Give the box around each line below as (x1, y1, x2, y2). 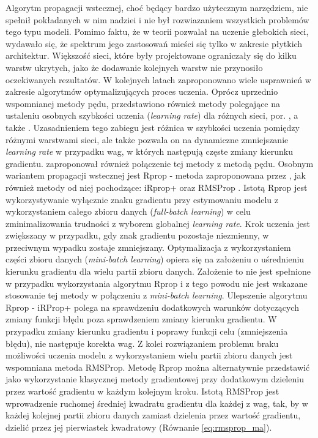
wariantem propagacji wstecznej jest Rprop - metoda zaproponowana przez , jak (6, 169, 306, 182)
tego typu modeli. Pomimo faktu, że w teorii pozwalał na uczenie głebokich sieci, (6, 25, 309, 38)
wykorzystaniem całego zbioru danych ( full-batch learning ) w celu (6, 205, 251, 218)
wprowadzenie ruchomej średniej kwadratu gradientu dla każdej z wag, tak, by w (6, 396, 308, 409)
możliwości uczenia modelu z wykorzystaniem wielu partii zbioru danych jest (6, 349, 293, 362)
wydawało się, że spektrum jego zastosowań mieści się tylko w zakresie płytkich (6, 37, 303, 50)
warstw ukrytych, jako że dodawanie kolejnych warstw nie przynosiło (6, 61, 263, 73)
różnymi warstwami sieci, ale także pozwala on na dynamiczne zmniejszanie (6, 133, 289, 146)
